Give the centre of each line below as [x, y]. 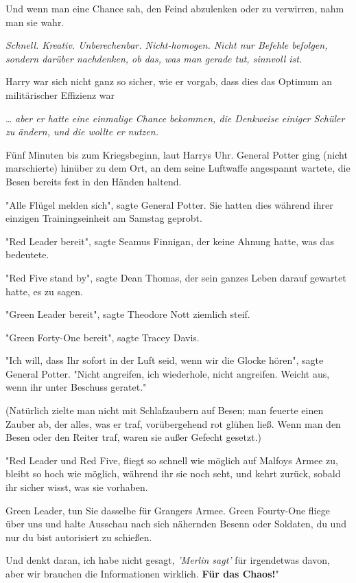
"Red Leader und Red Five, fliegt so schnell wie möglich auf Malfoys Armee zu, [172, 460]
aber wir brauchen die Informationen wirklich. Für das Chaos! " [142, 573]
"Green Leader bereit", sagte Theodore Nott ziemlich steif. [128, 314]
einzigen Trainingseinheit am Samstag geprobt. [104, 218]
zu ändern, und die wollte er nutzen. [82, 132]
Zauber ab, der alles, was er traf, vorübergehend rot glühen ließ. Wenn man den [173, 423]
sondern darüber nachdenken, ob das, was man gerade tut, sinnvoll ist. [154, 58]
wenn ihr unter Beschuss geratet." [76, 387]
